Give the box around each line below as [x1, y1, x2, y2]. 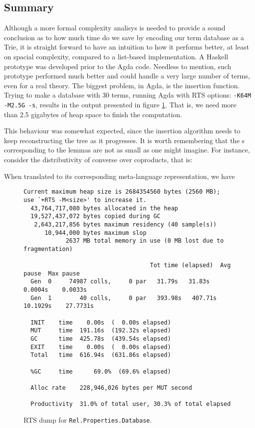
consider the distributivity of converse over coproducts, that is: [4, 154, 193, 165]
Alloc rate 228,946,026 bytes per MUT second [30, 384, 192, 391]
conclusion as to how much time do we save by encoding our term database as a [4, 32, 244, 42]
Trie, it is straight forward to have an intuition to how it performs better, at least [4, 42, 249, 52]
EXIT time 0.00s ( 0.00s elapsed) [30, 343, 171, 351]
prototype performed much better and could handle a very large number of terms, [4, 71, 250, 81]
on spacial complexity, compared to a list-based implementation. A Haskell [4, 51, 229, 61]
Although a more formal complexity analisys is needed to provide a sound [4, 23, 226, 33]
